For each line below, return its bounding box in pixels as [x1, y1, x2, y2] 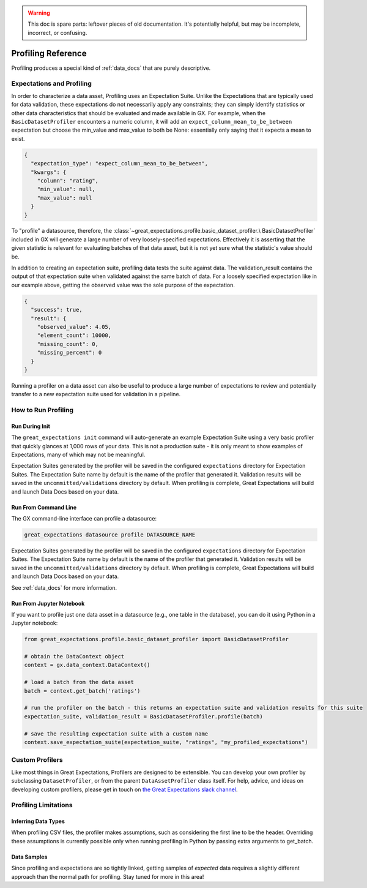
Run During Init [11, 423, 50, 430]
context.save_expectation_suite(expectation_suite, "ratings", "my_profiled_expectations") [24, 739, 308, 745]
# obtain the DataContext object [24, 653, 125, 660]
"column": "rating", [37, 177, 99, 184]
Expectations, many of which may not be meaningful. [11, 451, 146, 459]
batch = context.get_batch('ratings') [24, 687, 141, 694]
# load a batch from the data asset [24, 679, 135, 686]
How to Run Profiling [11, 406, 73, 415]
